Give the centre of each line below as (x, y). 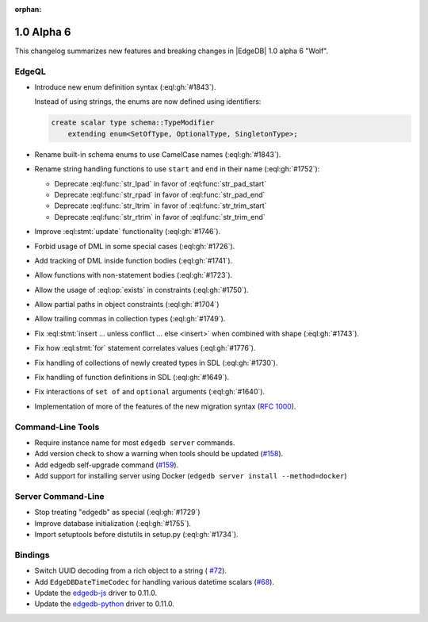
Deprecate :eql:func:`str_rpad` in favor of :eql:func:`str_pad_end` (160, 194)
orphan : (28, 9)
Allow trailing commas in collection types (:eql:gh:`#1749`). (130, 319)
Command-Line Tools (57, 427)
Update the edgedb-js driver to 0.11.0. (96, 593)
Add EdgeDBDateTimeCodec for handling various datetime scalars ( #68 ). (155, 582)
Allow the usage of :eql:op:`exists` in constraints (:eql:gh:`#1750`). (141, 290)
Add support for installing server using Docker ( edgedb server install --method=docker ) (191, 476)
